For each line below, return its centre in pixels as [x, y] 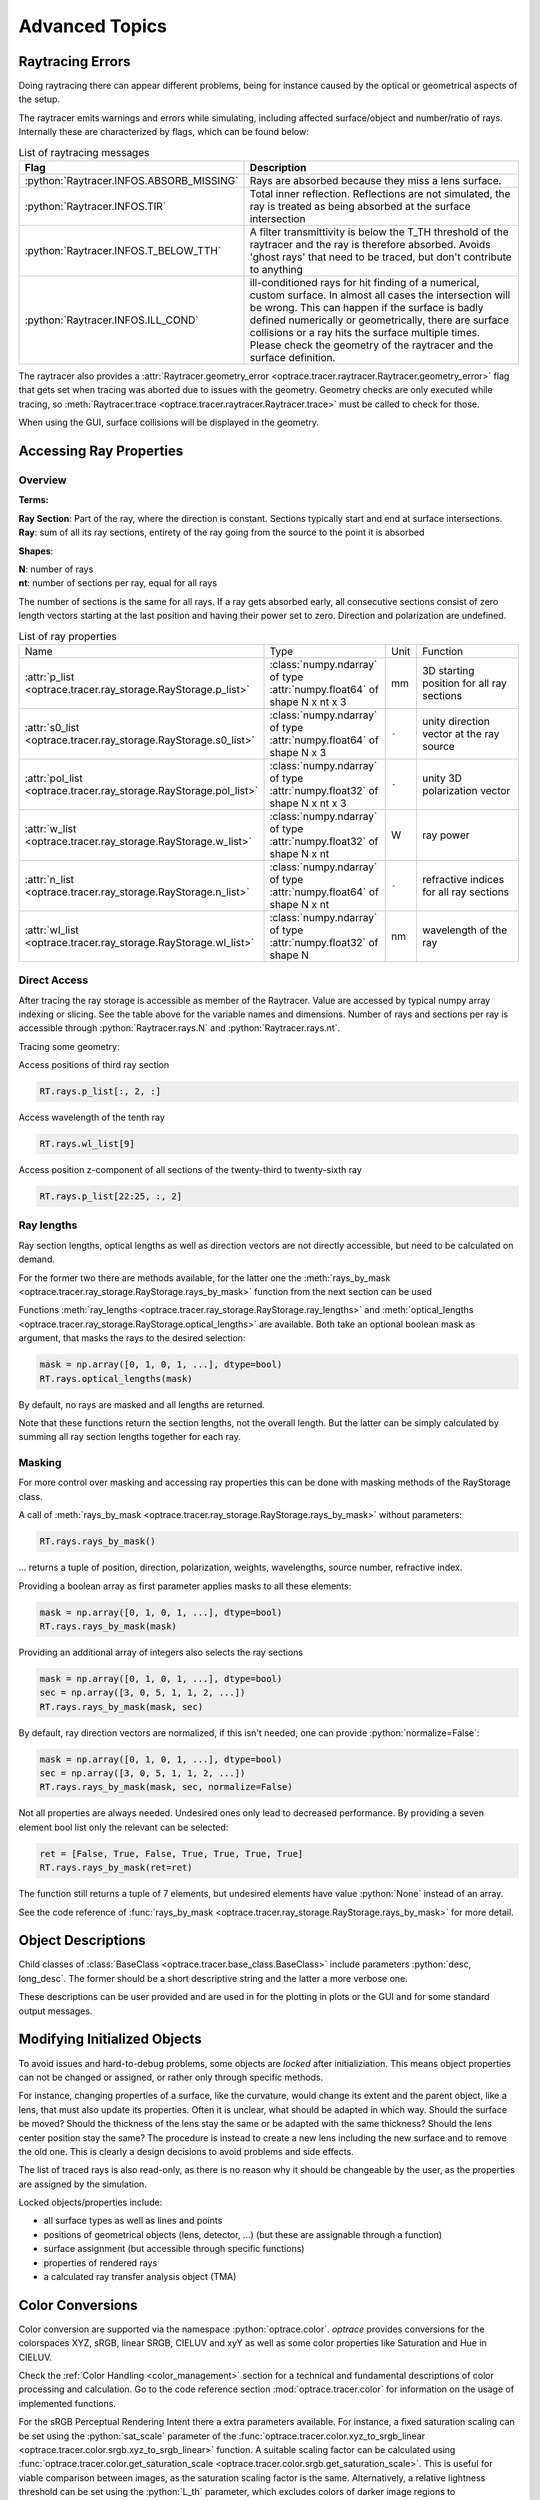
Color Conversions [78, 2305]
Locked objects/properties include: [90, 2202]
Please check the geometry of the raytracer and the [371, 345]
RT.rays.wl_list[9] [87, 1144]
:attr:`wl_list [51, 930]
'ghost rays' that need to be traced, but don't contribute [380, 257]
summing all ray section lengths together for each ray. [130, 1437]
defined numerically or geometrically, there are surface [379, 320]
